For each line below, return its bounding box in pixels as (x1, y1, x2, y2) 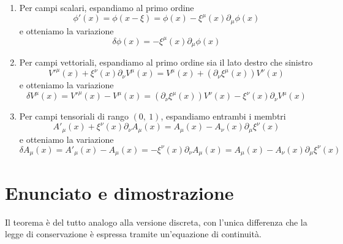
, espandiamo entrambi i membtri (160, 110, 286, 123)
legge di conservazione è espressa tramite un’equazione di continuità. (5, 227, 262, 240)
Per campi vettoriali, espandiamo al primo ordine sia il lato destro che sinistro (19, 56, 313, 69)
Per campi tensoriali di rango (19, 110, 129, 123)
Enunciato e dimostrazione (5, 180, 234, 205)
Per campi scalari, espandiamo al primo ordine (19, 1, 194, 13)
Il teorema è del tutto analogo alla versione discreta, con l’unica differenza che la (5, 215, 307, 228)
